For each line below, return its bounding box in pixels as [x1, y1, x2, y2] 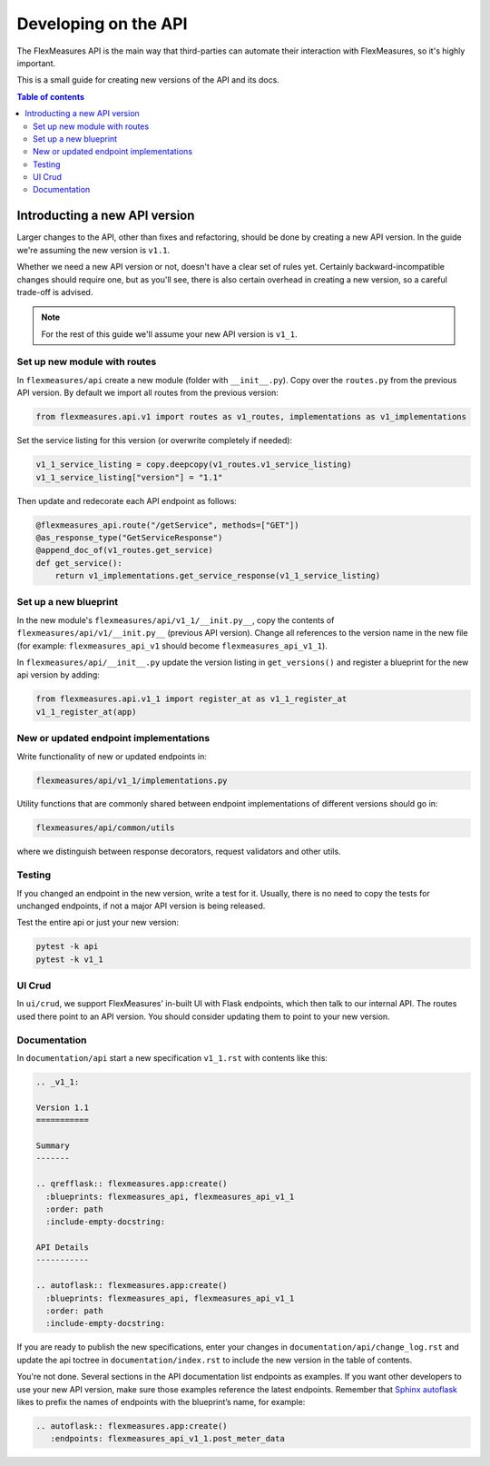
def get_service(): [35, 558, 122, 568]
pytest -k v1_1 [35, 954, 103, 965]
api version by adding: [16, 669, 100, 680]
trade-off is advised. [16, 286, 93, 297]
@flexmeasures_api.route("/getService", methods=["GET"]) [35, 520, 299, 530]
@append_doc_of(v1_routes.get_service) [35, 545, 213, 556]
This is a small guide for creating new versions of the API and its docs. [16, 74, 280, 85]
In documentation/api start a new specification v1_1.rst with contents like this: [16, 1053, 328, 1064]
